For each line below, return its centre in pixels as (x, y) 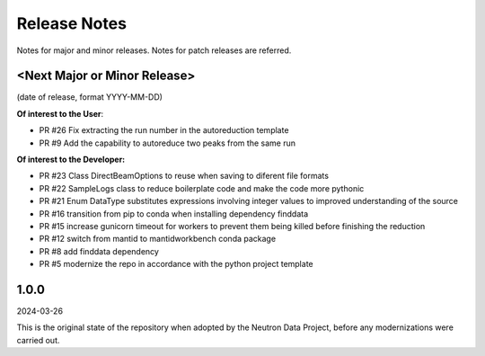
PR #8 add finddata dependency (99, 251)
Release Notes (72, 23)
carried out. (38, 340)
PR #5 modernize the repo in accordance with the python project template (176, 264)
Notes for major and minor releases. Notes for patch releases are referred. (154, 50)
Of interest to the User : (60, 113)
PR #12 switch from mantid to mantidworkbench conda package (158, 239)
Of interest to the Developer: (71, 160)
